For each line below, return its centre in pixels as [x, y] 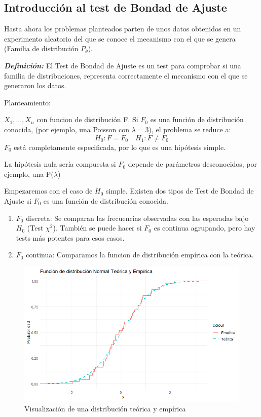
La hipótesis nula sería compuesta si [60, 164]
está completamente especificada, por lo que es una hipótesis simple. [120, 147]
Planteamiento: [27, 102]
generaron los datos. [35, 85]
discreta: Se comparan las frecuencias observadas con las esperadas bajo [137, 218]
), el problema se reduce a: [190, 129]
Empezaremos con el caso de [48, 191]
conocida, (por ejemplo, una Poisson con [67, 129]
